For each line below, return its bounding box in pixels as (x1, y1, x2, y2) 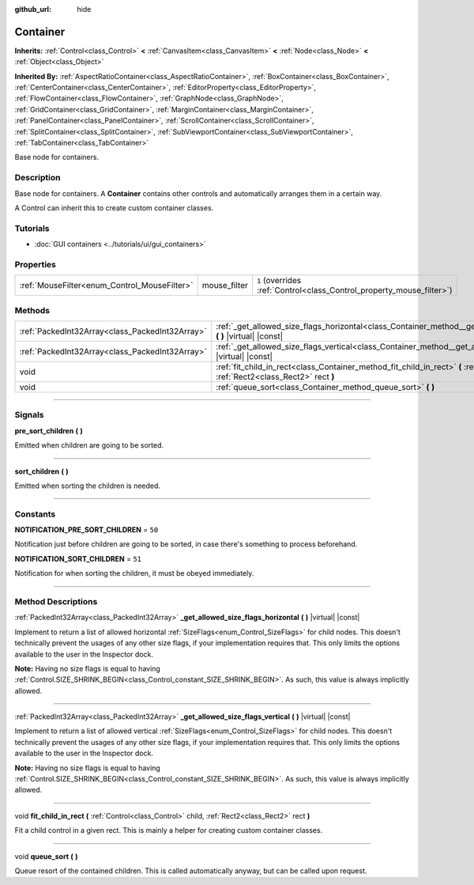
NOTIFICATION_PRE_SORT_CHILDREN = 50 (14, 525, 159, 535)
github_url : (14, 5, 51, 13)
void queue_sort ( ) (14, 851, 78, 861)
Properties (14, 259, 57, 270)
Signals (14, 410, 44, 421)
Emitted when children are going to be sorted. (14, 441, 164, 450)
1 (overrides (257, 275, 302, 286)
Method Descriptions (14, 596, 98, 607)
